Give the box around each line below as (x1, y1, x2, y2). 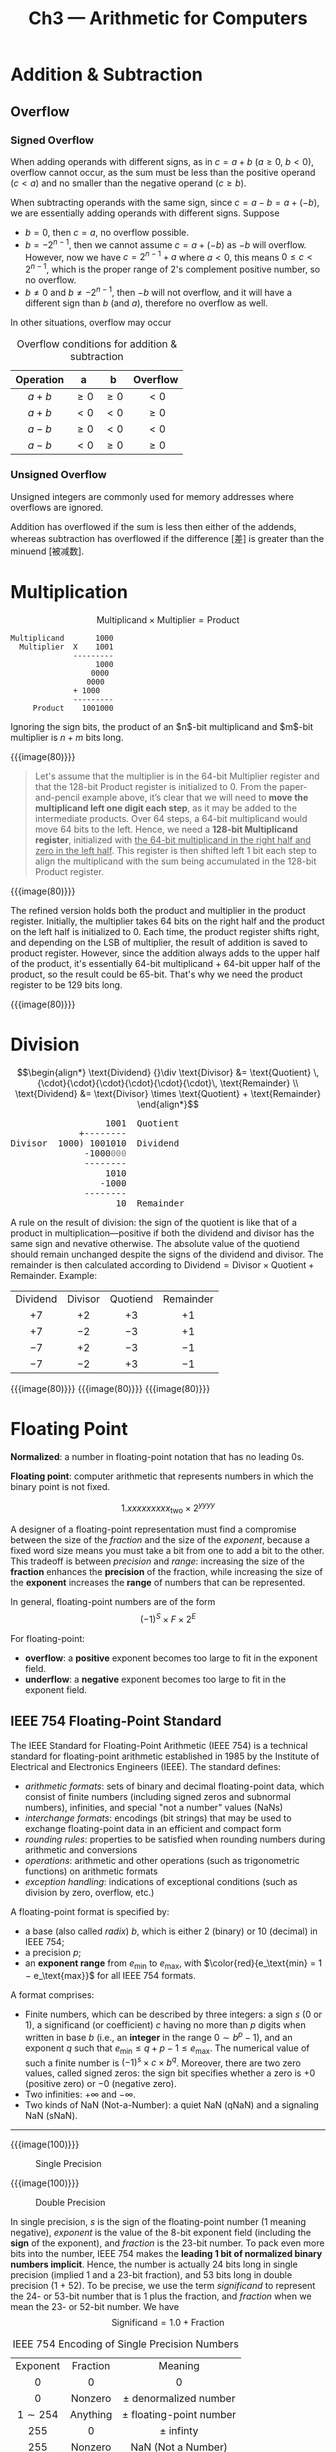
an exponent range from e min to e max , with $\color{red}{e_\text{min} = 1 (24, 1957, 323, 1971)
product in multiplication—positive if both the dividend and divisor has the (10, 1227, 315, 1239)
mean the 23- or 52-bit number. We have (10, 2301, 180, 2313)
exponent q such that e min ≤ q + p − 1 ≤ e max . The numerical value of (24, 2042, 310, 2056)
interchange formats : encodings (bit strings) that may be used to (24, 1812, 292, 1824)
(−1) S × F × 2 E (139, 1612, 197, 1625)
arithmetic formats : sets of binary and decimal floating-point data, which (24, 1780, 325, 1792)
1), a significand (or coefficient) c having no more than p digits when (24, 2019, 307, 2031)
